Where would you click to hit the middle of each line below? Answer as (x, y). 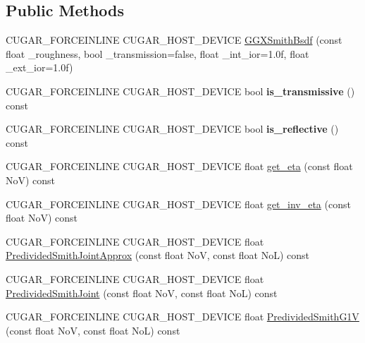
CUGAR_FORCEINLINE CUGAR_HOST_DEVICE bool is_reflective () (172, 129)
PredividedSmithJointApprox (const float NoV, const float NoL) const (158, 255)
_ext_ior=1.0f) (39, 67)
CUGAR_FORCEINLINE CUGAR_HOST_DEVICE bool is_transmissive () (180, 91)
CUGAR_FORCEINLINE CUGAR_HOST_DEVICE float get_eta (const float (179, 166)
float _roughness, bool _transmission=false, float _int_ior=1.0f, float (157, 53)
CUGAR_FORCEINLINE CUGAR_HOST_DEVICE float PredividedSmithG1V (182, 317)
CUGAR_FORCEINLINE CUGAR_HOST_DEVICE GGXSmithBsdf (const (174, 40)
